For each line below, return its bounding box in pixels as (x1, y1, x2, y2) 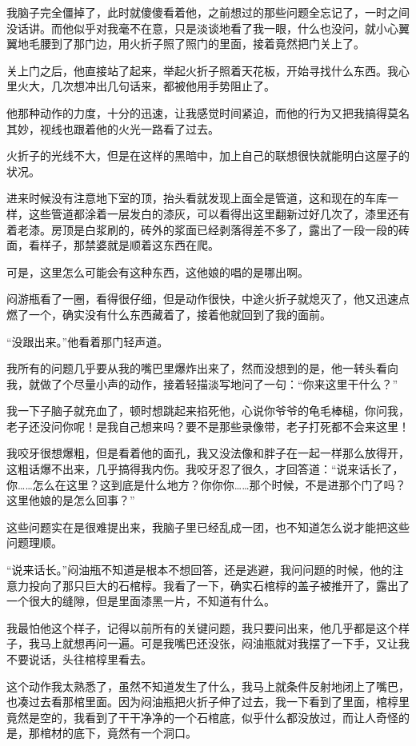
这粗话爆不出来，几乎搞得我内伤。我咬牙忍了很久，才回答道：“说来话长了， (6, 461, 404, 477)
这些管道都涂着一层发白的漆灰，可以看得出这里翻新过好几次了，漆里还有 (28, 205, 410, 221)
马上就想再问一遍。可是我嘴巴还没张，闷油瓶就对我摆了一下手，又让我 (39, 635, 410, 652)
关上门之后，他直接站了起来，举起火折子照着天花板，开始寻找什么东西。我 (6, 62, 398, 78)
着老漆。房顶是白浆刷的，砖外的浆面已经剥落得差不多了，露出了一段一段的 (6, 221, 398, 237)
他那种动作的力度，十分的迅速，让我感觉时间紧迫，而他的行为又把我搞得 (6, 104, 387, 121)
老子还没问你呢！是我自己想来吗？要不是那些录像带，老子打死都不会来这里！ (6, 417, 410, 434)
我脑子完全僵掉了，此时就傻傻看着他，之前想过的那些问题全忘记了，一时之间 (6, 4, 410, 20)
